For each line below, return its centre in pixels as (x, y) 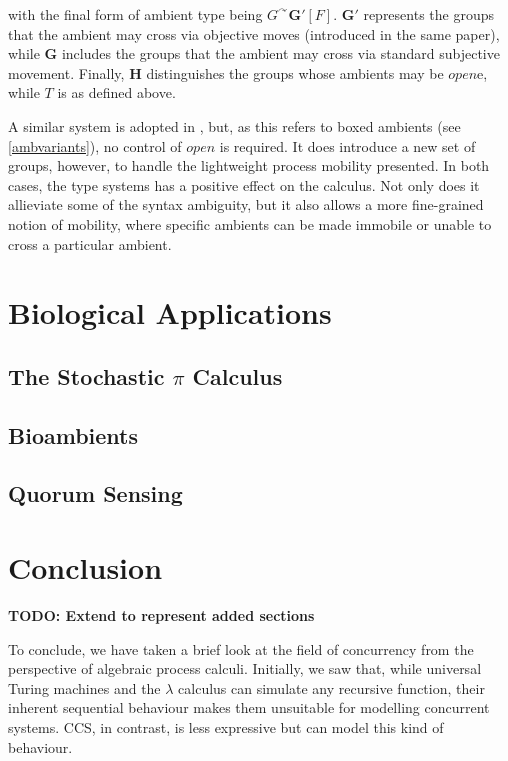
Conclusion (85, 567)
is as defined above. (116, 92)
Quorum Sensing (95, 493)
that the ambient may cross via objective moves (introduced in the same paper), (254, 33)
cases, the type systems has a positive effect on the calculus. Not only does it (244, 184)
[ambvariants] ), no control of (95, 145)
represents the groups (429, 14)
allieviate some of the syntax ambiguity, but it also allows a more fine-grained (246, 204)
